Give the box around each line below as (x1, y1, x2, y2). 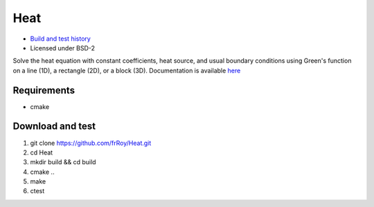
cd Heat (30, 148, 53, 157)
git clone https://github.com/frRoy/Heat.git (30, 139, 152, 147)
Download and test (12, 121, 96, 132)
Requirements (12, 84, 75, 96)
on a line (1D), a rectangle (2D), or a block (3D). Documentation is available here (12, 66, 241, 75)
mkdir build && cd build (30, 158, 96, 166)
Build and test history (30, 34, 91, 43)
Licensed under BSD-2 (30, 43, 96, 52)
